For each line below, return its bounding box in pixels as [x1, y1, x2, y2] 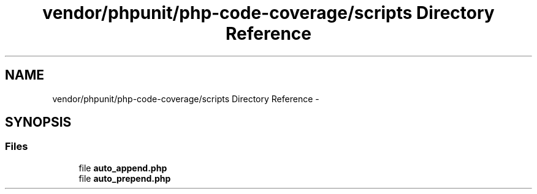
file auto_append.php [78, 162, 167, 173]
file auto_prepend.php [78, 173, 171, 184]
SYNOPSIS [5, 114, 72, 130]
